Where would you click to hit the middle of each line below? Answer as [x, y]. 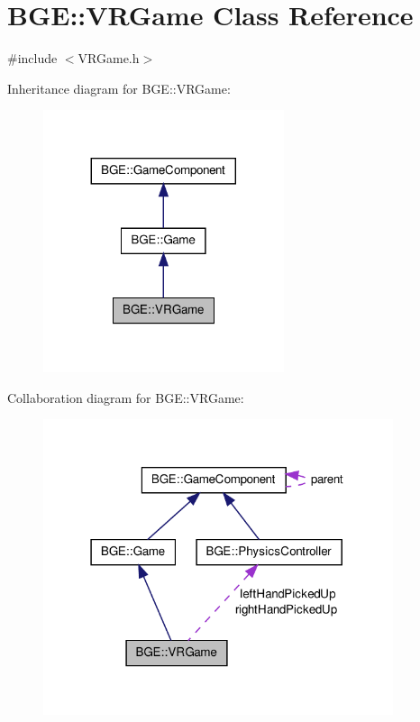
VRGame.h [109, 58]
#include [32, 58]
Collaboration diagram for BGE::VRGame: [126, 397]
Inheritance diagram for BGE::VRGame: [119, 88]
